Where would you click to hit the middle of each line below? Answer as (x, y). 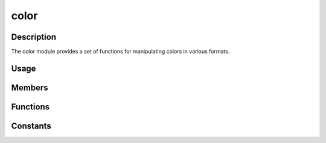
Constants (31, 126)
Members (30, 87)
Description (34, 37)
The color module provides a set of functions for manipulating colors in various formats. (120, 52)
